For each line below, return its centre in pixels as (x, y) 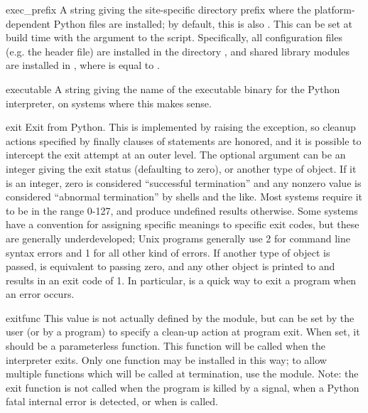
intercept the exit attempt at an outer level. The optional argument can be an (176, 155)
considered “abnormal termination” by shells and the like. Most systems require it (184, 197)
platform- (335, 9)
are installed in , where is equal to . (83, 65)
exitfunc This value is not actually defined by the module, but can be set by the (180, 317)
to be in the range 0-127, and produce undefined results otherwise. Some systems (182, 210)
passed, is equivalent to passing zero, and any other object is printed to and (171, 266)
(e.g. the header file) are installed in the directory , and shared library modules (178, 51)
